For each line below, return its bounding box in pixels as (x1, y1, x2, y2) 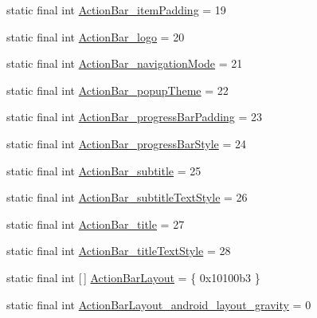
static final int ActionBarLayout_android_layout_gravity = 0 (6, 296, 311, 312)
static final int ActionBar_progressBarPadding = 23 (6, 108, 263, 125)
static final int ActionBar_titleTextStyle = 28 (6, 242, 231, 259)
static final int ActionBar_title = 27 (6, 215, 185, 232)
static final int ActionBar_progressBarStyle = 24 (6, 135, 247, 151)
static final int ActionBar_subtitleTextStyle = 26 (6, 189, 248, 206)
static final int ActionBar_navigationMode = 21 (6, 55, 243, 72)
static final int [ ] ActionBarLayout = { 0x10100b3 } (6, 269, 260, 285)
